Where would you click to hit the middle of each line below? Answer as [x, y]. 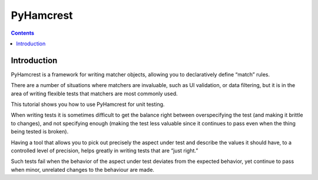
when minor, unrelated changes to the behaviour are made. [82, 169]
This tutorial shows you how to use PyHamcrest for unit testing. [88, 104]
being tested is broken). [40, 132]
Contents [23, 33]
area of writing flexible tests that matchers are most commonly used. [94, 94]
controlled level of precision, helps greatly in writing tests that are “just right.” [105, 151]
